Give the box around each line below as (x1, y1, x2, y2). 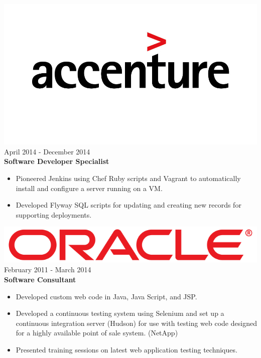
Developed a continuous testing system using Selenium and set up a (16, 308, 224, 318)
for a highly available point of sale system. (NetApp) (16, 327, 178, 338)
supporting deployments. (16, 209, 92, 220)
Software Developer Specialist (4, 156, 109, 166)
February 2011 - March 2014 (4, 264, 91, 275)
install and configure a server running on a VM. (16, 183, 163, 193)
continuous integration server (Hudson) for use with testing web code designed (16, 317, 257, 328)
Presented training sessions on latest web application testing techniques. (16, 344, 237, 354)
